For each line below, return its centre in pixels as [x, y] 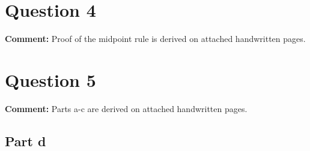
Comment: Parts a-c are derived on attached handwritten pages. [126, 108]
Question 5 [50, 79]
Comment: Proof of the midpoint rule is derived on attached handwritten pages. [155, 39]
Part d [26, 141]
